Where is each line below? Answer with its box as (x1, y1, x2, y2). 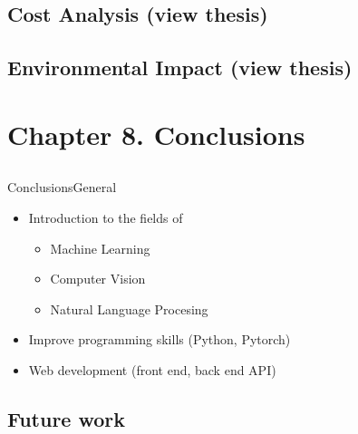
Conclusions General (7, 178, 117, 197)
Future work (7, 404, 126, 432)
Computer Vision (50, 269, 146, 288)
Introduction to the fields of (28, 207, 183, 227)
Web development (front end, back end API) (28, 360, 276, 379)
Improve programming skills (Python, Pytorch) (28, 330, 291, 349)
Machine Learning (50, 238, 150, 257)
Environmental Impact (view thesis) (7, 53, 353, 82)
